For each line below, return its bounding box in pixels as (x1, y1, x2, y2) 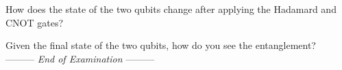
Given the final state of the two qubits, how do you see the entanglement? (5, 38, 316, 52)
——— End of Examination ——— (5, 51, 155, 65)
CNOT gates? (5, 15, 64, 29)
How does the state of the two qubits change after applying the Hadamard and (5, 2, 337, 16)
